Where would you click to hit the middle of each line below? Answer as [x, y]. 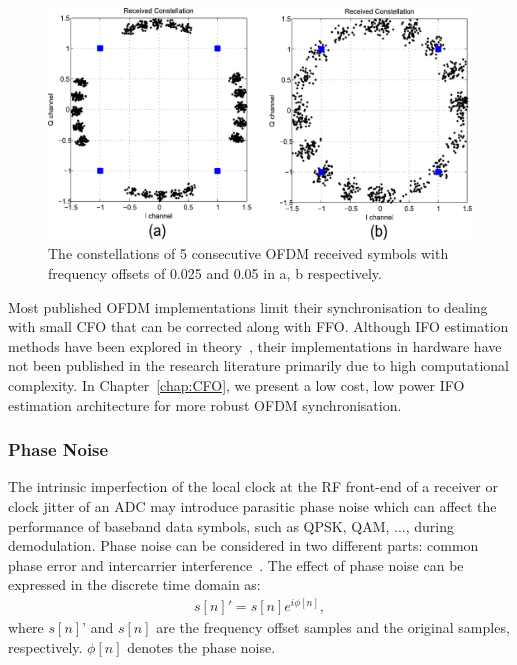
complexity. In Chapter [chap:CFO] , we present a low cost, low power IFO [236, 385]
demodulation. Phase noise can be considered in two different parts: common [243, 545]
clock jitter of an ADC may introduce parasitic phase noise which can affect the [252, 506]
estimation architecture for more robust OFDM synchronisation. [205, 404]
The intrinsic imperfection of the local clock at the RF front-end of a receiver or [253, 486]
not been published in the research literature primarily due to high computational [258, 365]
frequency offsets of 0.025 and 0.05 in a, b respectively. [215, 273]
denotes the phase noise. [201, 646]
